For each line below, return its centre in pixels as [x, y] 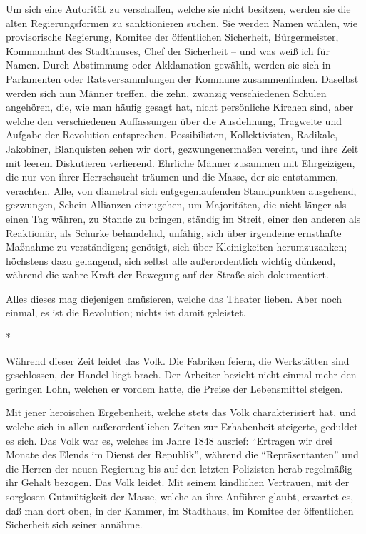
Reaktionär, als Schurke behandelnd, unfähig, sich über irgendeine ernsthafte [174, 232]
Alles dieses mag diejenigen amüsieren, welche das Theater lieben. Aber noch [174, 298]
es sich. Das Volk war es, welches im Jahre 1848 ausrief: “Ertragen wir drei [169, 440]
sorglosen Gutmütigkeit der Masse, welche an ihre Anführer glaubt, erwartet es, [180, 496]
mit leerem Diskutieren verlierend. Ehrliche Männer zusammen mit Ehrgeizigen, [181, 162]
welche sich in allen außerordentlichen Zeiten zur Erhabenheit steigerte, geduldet [182, 427]
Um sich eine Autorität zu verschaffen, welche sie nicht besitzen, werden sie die [178, 9]
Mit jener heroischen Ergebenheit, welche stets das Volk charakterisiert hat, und [181, 412]
